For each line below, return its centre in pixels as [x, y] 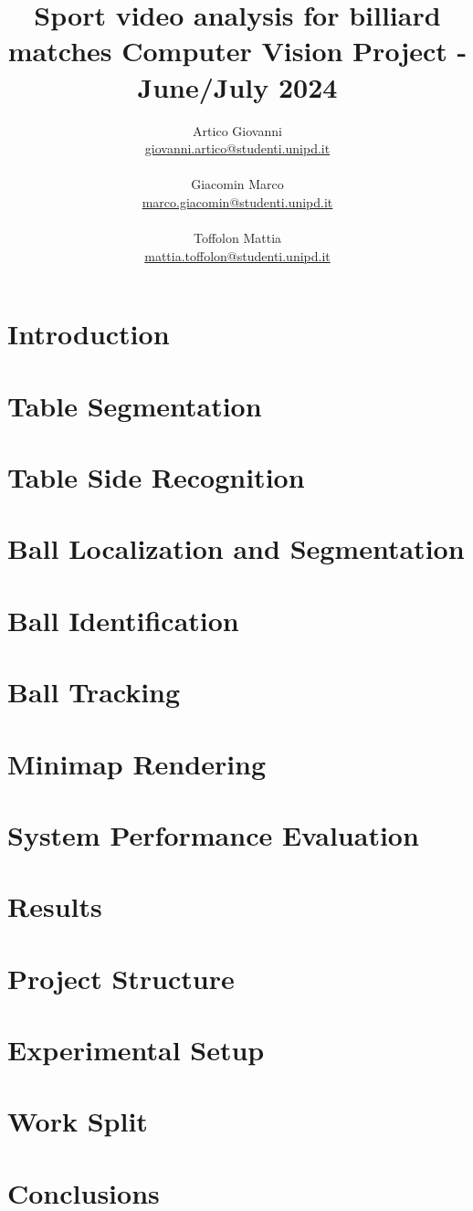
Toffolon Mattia [237, 238]
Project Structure [121, 978]
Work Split [78, 1121]
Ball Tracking [94, 692]
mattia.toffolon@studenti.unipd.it [237, 255]
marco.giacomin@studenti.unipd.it [237, 201]
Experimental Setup [136, 1049]
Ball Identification [123, 620]
